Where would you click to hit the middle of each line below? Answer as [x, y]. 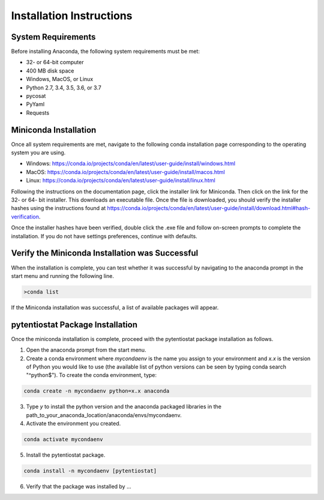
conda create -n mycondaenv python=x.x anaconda [97, 391]
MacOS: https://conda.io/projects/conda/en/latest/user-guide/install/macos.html [125, 172]
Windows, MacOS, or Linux [60, 79]
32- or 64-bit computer [55, 62]
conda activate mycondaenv [63, 439]
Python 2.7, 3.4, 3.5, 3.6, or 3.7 [64, 88]
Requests [38, 113]
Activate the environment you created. [73, 424]
